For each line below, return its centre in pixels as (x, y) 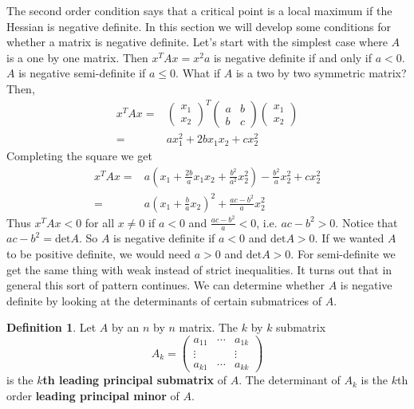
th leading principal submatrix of (135, 380)
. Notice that (367, 222)
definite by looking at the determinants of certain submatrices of (164, 300)
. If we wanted (349, 238)
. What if (198, 73)
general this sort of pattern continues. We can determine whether (166, 285)
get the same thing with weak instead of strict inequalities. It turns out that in (199, 269)
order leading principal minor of (93, 395)
